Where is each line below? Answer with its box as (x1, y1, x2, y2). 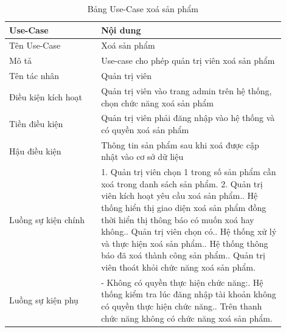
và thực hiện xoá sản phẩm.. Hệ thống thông (101, 237, 268, 249)
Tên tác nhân (9, 69, 60, 82)
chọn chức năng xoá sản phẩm (101, 96, 214, 109)
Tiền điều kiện (9, 117, 63, 130)
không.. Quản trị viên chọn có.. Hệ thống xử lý (101, 225, 277, 238)
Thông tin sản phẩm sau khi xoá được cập (101, 138, 259, 151)
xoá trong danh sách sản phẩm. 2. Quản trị (101, 177, 263, 190)
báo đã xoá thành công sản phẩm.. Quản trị (101, 249, 265, 261)
